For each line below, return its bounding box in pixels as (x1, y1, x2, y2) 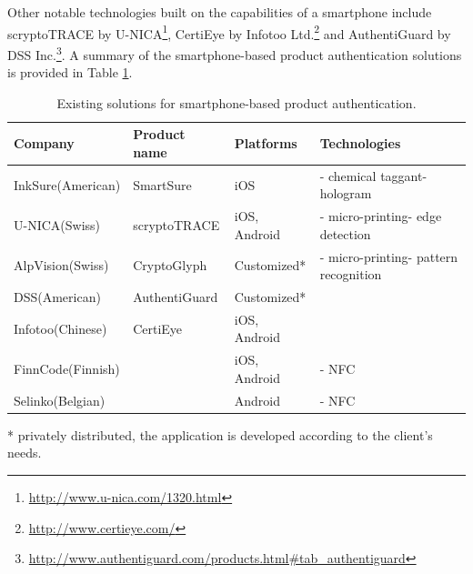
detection (319, 224, 371, 243)
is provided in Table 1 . (7, 63, 133, 82)
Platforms (234, 134, 297, 153)
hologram (319, 184, 372, 203)
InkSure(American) (14, 175, 121, 194)
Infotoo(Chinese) (14, 318, 107, 337)
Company (14, 134, 75, 153)
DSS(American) (14, 287, 101, 307)
